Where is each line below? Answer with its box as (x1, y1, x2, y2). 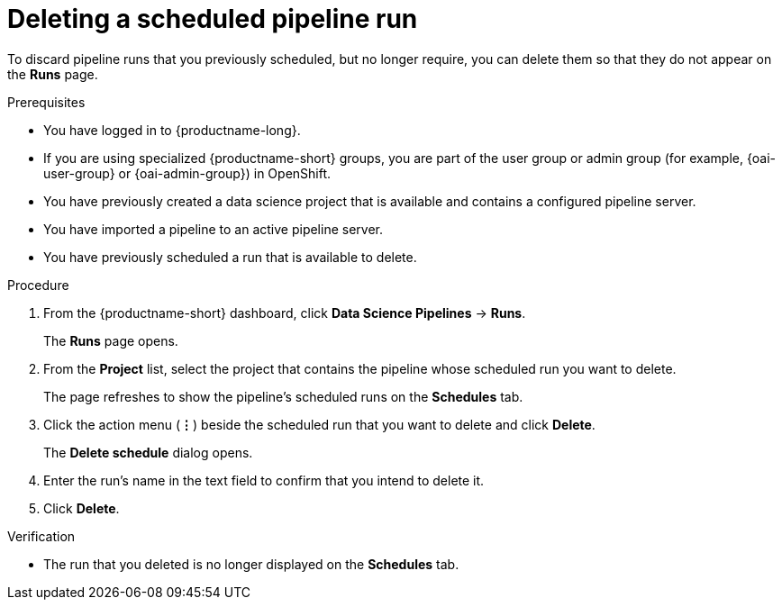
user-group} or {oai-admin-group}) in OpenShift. (43, 165, 332, 181)
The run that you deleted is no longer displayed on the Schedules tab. (43, 556, 459, 572)
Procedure (7, 276, 69, 293)
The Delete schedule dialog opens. (43, 444, 253, 460)
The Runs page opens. (43, 332, 178, 349)
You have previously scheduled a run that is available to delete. (43, 249, 417, 265)
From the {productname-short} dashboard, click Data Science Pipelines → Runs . (43, 304, 526, 321)
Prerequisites (7, 94, 86, 110)
